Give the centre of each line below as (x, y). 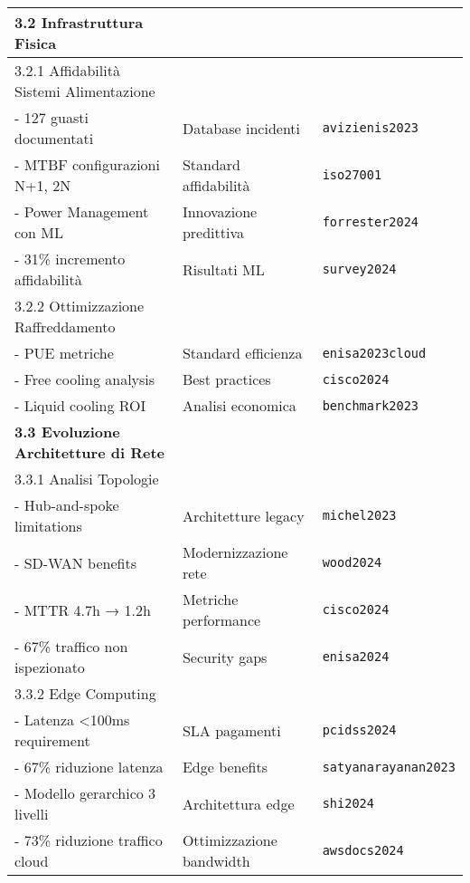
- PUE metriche (64, 353)
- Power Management (82, 211)
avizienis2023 (371, 128)
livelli (32, 814)
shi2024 (348, 803)
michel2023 (359, 515)
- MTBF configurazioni (87, 164)
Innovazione (220, 211)
